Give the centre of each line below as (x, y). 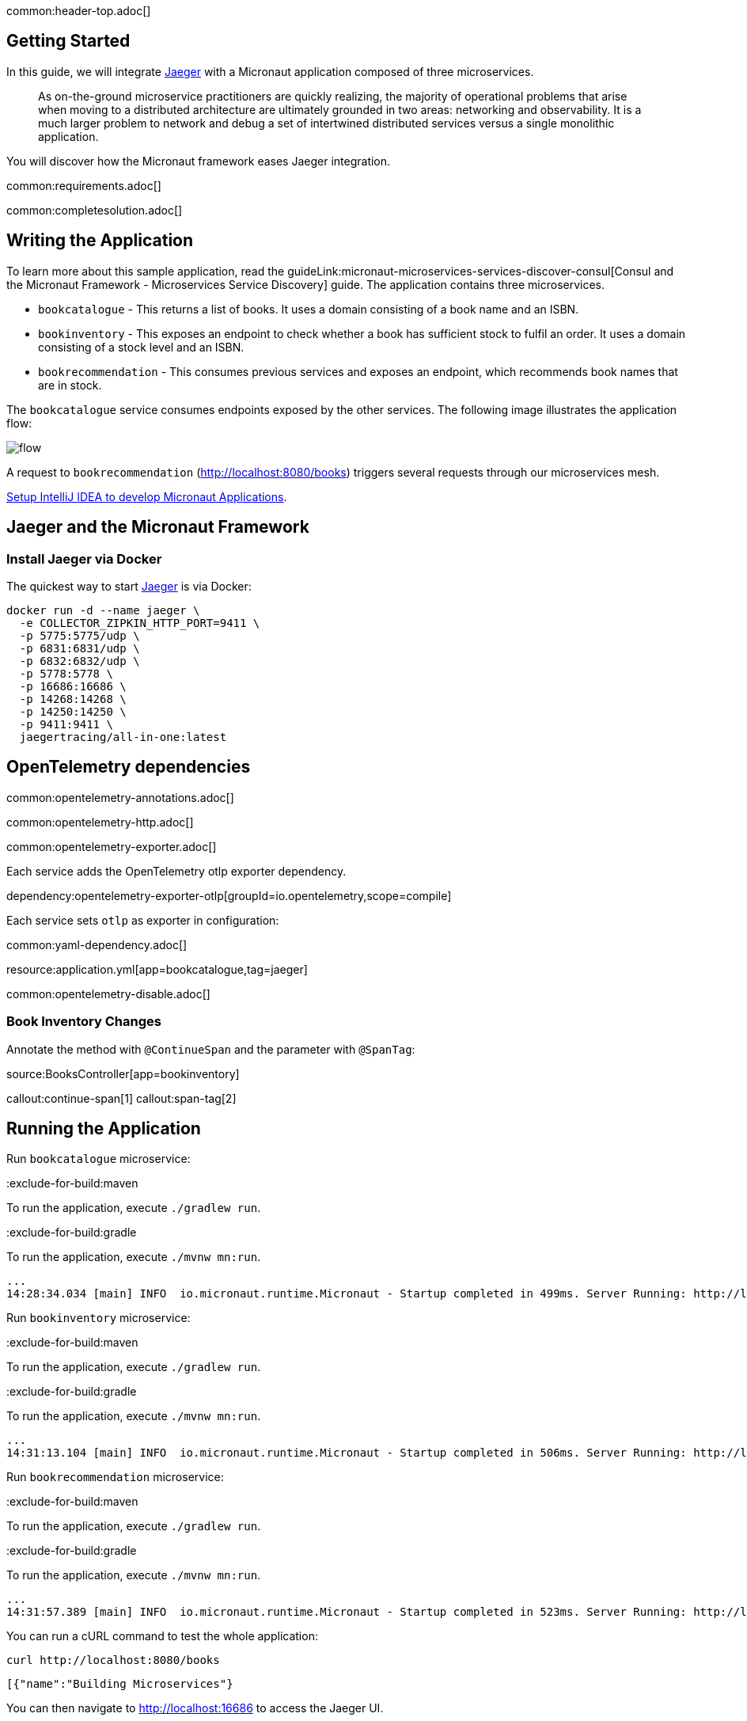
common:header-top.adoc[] (79, 11)
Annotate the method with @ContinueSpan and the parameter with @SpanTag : (211, 1049)
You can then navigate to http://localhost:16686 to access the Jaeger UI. (195, 1708)
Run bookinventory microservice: (99, 1318)
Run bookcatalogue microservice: (99, 1159)
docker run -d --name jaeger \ (103, 610)
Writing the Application (100, 241)
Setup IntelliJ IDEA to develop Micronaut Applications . (147, 496)
